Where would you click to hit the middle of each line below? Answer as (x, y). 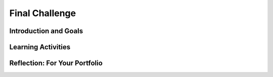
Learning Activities (40, 47)
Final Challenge (42, 13)
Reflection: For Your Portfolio (56, 63)
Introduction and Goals (46, 31)
